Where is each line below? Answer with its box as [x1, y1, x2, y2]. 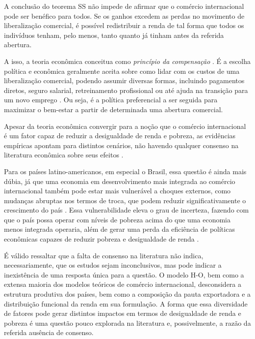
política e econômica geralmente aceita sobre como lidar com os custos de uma [4, 65, 240, 76]
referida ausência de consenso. [4, 327, 94, 338]
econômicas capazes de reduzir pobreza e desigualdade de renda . [4, 234, 199, 244]
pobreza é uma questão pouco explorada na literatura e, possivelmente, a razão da [4, 317, 251, 328]
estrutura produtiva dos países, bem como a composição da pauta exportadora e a [4, 289, 251, 299]
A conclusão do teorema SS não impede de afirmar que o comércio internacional [4, 1, 244, 11]
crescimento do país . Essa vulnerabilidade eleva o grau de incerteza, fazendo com [4, 205, 249, 215]
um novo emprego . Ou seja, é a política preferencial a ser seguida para [4, 94, 218, 105]
